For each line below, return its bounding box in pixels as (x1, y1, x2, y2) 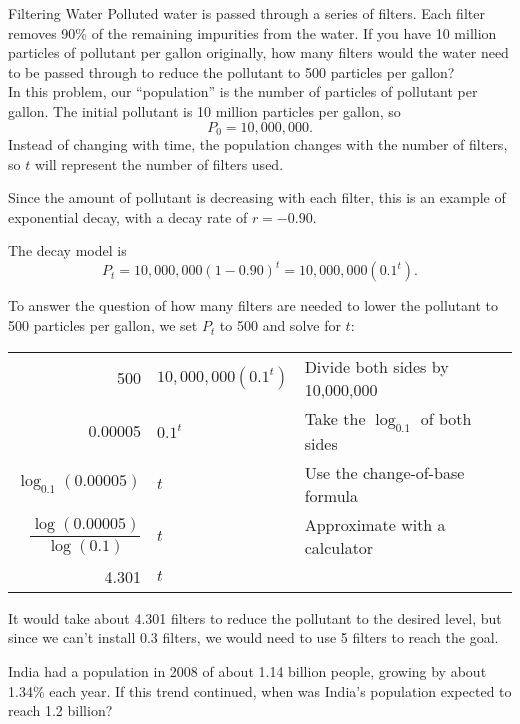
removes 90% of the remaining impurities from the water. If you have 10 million (8, 22, 497, 43)
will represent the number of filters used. (34, 153, 284, 174)
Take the (304, 406, 366, 430)
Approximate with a (304, 512, 446, 536)
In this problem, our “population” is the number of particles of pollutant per (8, 81, 478, 102)
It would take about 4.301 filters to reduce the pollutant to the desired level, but (8, 607, 502, 628)
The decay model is (8, 240, 127, 261)
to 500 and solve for (219, 315, 341, 336)
